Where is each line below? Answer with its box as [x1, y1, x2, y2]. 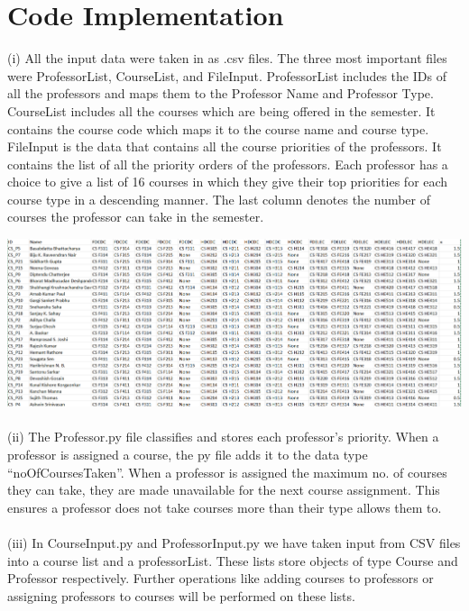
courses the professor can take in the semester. [7, 207, 264, 226]
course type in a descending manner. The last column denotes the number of [7, 189, 431, 208]
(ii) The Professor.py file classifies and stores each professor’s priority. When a [7, 427, 439, 446]
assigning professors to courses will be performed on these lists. [7, 586, 355, 605]
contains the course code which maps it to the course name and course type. [7, 119, 429, 138]
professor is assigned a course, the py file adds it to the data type [7, 445, 368, 464]
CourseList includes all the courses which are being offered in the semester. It [7, 101, 436, 120]
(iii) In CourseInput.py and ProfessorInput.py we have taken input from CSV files [7, 533, 461, 552]
